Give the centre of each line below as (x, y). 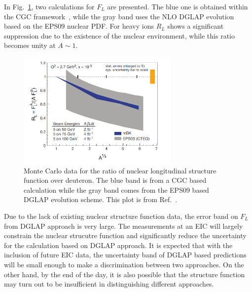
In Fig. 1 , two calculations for (49, 6)
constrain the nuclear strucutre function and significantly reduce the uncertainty (125, 235)
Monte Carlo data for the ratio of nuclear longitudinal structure (120, 170)
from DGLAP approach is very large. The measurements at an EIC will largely (124, 226)
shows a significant (196, 26)
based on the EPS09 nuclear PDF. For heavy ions (79, 26)
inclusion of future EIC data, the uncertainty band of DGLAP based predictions (125, 255)
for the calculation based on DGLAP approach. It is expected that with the (118, 245)
